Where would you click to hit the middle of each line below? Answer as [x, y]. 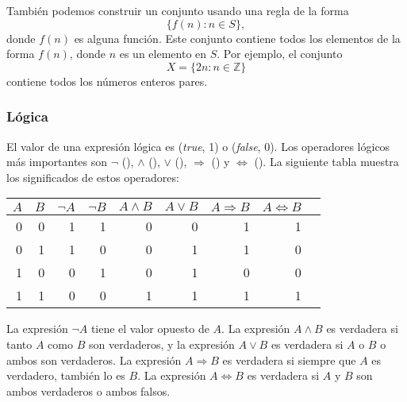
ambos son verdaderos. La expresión [94, 359]
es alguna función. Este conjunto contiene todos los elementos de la [237, 38]
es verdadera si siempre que [289, 359]
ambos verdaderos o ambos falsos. [88, 390]
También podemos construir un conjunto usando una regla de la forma [178, 10]
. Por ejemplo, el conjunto [280, 54]
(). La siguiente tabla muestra [326, 162]
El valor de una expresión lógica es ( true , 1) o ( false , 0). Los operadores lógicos [198, 146]
